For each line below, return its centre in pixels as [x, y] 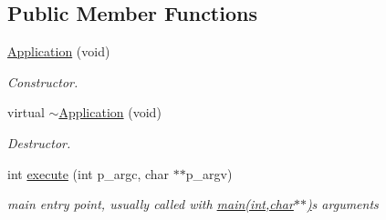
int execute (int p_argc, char [89, 173]
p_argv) [209, 173]
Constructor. [43, 81]
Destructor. [39, 142]
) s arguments [342, 204]
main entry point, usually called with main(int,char [151, 204]
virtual [26, 112]
